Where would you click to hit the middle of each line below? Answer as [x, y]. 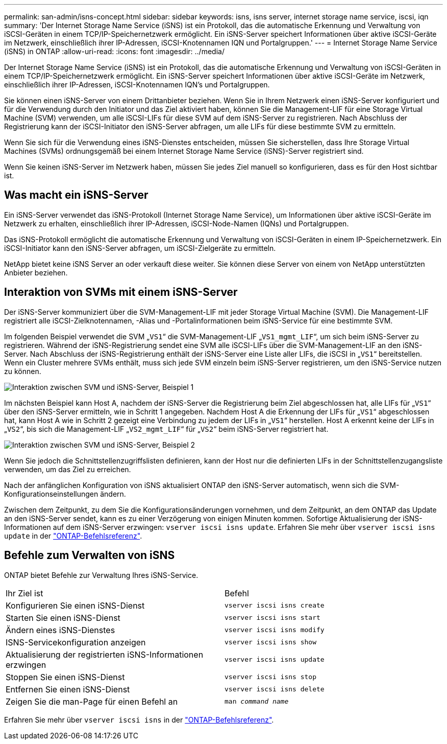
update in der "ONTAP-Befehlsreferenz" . [73, 536]
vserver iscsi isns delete [275, 689]
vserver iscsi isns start [272, 618]
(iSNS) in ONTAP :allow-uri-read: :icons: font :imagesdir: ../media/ [114, 51]
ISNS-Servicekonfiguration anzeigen [76, 642]
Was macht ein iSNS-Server [76, 195]
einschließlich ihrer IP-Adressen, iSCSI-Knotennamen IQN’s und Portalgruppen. [137, 85]
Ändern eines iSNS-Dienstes [60, 630]
